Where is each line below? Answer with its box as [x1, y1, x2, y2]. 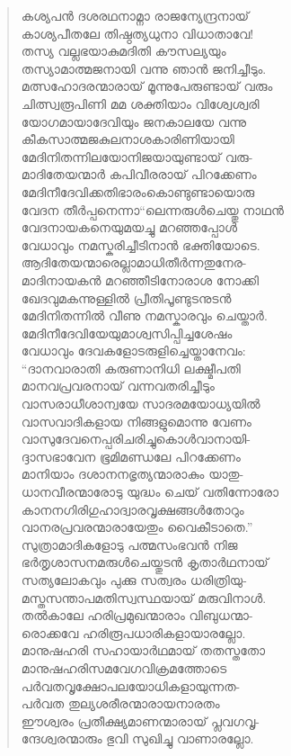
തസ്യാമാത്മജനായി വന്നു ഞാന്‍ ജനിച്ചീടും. [21, 58, 267, 77]
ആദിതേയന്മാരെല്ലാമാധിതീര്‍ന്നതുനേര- [21, 253, 247, 272]
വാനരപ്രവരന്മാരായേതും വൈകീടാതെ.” [21, 517, 253, 536]
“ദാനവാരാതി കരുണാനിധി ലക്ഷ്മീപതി [21, 358, 241, 377]
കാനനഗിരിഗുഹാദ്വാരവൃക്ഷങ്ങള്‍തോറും [21, 499, 244, 518]
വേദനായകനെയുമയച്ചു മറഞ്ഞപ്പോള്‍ [21, 218, 237, 237]
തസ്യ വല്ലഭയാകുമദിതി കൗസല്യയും [21, 41, 226, 60]
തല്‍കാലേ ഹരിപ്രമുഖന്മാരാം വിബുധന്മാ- [21, 606, 253, 625]
